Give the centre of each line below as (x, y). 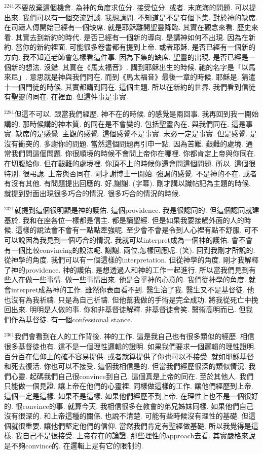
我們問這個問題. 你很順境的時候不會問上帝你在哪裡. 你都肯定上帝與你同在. (133, 153)
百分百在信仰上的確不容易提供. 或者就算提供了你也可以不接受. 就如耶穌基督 (129, 356)
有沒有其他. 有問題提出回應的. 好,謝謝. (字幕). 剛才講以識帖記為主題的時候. (127, 183)
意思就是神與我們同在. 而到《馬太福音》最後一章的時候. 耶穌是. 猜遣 (143, 77)
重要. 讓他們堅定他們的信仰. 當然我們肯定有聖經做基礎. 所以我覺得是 (138, 425)
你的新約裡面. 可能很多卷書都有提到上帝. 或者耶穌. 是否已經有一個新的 (139, 47)
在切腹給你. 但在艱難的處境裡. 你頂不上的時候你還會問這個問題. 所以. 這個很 (130, 163)
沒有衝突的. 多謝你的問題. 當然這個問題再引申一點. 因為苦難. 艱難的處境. (124, 143)
